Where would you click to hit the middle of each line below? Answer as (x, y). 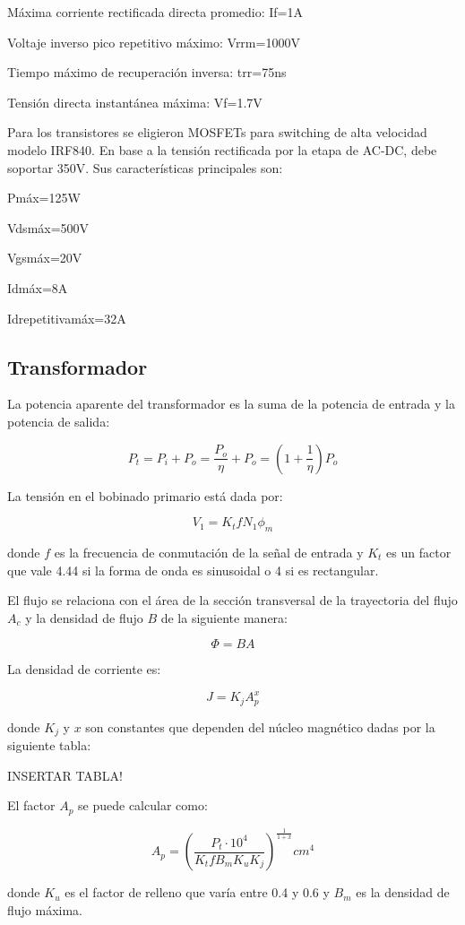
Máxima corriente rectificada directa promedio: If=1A (155, 12)
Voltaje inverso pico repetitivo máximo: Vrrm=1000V (154, 42)
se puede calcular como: (143, 805)
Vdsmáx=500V (48, 227)
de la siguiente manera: (224, 617)
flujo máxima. (45, 909)
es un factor (419, 552)
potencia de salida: (59, 421)
